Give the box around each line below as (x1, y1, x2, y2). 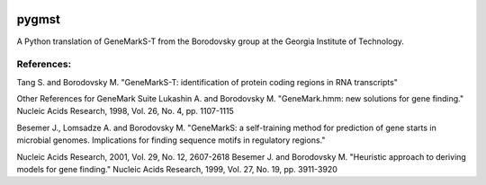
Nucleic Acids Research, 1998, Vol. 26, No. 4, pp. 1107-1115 (16, 106, 234, 117)
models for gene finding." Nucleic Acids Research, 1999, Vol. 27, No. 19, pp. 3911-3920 (16, 164, 337, 174)
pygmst (16, 12, 61, 27)
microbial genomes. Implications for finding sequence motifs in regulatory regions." (16, 135, 326, 145)
